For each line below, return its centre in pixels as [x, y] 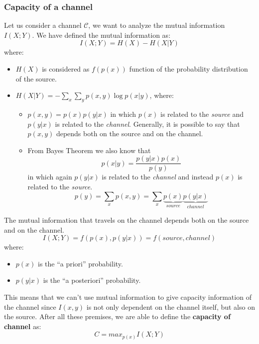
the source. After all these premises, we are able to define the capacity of [117, 316]
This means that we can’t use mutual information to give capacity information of [128, 297]
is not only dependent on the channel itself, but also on [171, 306]
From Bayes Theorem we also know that [89, 150]
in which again [50, 177]
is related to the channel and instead [158, 177]
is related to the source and [202, 114]
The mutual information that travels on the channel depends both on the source [127, 220]
